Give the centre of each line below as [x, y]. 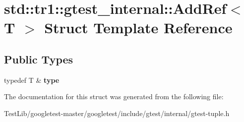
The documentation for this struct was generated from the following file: [114, 96]
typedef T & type [32, 80]
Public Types [39, 59]
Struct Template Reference [138, 28]
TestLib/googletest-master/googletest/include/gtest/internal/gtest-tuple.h [117, 113]
